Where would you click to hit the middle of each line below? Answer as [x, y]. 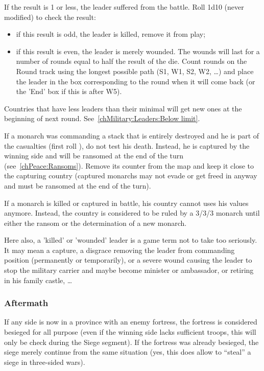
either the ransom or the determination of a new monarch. [95, 223]
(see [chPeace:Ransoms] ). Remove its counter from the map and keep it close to [129, 165]
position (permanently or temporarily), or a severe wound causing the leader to [128, 260]
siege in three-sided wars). [45, 362]
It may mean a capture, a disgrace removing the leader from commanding [119, 250]
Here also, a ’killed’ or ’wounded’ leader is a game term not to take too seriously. [131, 240]
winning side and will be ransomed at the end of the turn [94, 156]
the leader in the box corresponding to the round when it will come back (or [136, 81]
